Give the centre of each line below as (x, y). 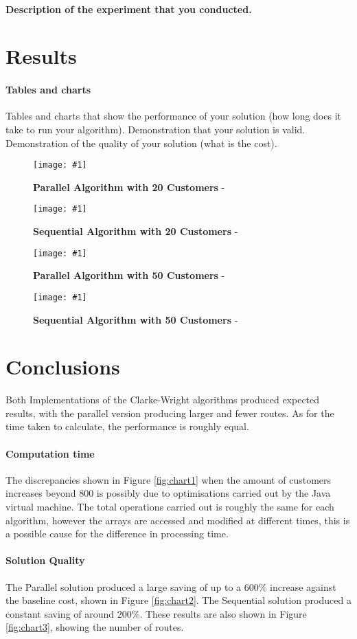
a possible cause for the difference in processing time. (117, 534)
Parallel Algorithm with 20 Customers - (129, 187)
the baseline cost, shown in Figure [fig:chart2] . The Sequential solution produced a (178, 600)
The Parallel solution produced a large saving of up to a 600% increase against (171, 586)
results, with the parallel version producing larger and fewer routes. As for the (170, 413)
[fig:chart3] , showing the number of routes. (95, 627)
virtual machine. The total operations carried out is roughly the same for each (170, 507)
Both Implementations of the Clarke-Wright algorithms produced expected (163, 400)
